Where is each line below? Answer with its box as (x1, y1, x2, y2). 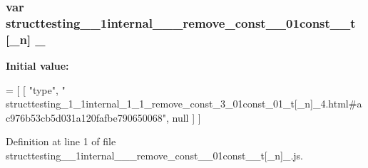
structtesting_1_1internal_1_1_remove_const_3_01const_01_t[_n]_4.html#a (6, 96, 362, 111)
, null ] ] (165, 110, 201, 125)
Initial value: (6, 58, 69, 73)
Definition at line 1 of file (6, 134, 116, 149)
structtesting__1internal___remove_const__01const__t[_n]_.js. (6, 148, 304, 163)
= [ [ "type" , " (6, 82, 66, 97)
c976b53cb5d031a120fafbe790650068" (6, 110, 166, 125)
